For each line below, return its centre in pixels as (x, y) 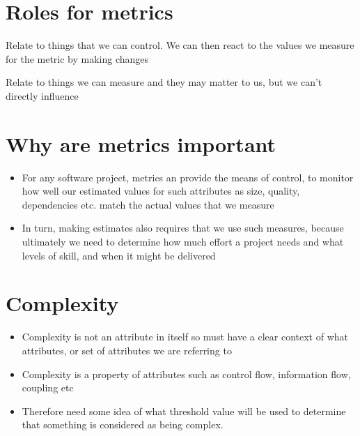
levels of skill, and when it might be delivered (119, 255)
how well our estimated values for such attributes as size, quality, (161, 191)
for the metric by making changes (77, 58)
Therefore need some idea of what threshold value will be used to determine (184, 411)
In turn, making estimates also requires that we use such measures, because (183, 228)
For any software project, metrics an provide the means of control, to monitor (188, 177)
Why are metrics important (141, 143)
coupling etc (48, 388)
